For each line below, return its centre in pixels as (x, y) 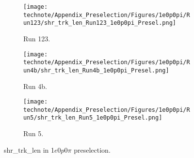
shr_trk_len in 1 (29, 149)
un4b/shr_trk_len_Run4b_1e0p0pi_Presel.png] (96, 70)
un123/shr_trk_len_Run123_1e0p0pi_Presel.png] (100, 23)
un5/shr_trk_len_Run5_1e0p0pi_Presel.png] (93, 118)
